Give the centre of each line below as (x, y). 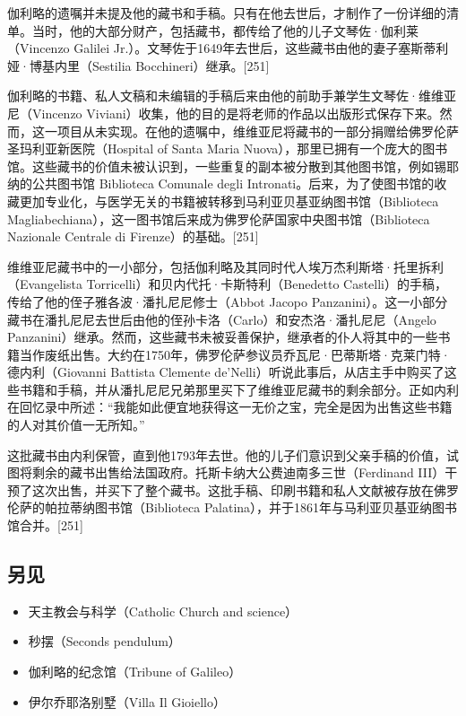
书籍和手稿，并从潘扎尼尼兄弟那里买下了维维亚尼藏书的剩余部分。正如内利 (239, 389)
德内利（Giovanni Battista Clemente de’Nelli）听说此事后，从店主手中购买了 (226, 372)
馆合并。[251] (45, 525)
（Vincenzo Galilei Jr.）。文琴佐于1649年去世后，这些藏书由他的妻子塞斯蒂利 (228, 48)
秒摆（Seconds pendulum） (104, 641)
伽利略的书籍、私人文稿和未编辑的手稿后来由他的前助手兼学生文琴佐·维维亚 (232, 96)
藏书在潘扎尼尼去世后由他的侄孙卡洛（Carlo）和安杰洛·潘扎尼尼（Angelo (222, 319)
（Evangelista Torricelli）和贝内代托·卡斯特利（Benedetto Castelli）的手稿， (228, 284)
